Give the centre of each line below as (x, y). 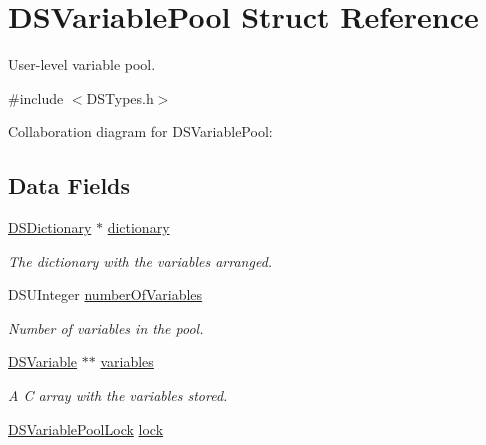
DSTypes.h (120, 97)
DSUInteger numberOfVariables (105, 294)
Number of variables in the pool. (106, 327)
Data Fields (69, 185)
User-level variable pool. (82, 64)
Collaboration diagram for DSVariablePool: (140, 131)
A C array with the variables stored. (118, 395)
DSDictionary (50, 227)
